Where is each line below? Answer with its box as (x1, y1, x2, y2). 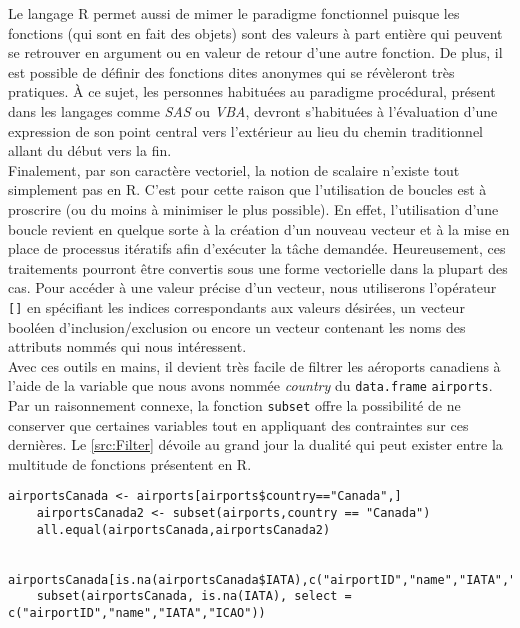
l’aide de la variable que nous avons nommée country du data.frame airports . (8, 375, 493, 396)
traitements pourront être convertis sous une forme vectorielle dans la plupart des (8, 257, 508, 278)
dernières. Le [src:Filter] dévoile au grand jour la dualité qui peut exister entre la (8, 434, 503, 455)
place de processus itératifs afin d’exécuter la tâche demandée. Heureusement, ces (8, 238, 506, 259)
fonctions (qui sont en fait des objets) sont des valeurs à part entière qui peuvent (8, 22, 503, 43)
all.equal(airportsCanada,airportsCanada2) (36, 522, 331, 537)
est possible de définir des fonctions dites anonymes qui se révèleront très (8, 61, 455, 82)
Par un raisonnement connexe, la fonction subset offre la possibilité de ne (8, 395, 461, 415)
